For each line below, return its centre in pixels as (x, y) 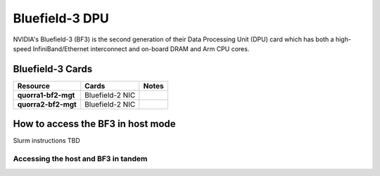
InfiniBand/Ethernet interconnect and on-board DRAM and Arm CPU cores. (141, 48)
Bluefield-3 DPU (61, 18)
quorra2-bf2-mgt (47, 104)
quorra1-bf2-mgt (46, 95)
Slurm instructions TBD (46, 141)
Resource (34, 86)
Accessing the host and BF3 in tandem (80, 159)
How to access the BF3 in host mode (94, 124)
